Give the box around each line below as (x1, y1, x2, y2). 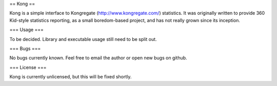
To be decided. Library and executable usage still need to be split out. (9, 36, 157, 42)
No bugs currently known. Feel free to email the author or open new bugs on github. (9, 55, 187, 61)
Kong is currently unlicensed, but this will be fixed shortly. (9, 74, 132, 80)
